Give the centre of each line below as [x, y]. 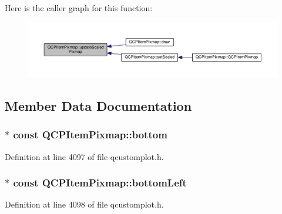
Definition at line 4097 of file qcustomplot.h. [84, 156]
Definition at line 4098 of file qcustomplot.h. [84, 204]
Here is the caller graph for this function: [79, 8]
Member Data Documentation [98, 105]
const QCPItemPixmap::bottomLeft [100, 183]
